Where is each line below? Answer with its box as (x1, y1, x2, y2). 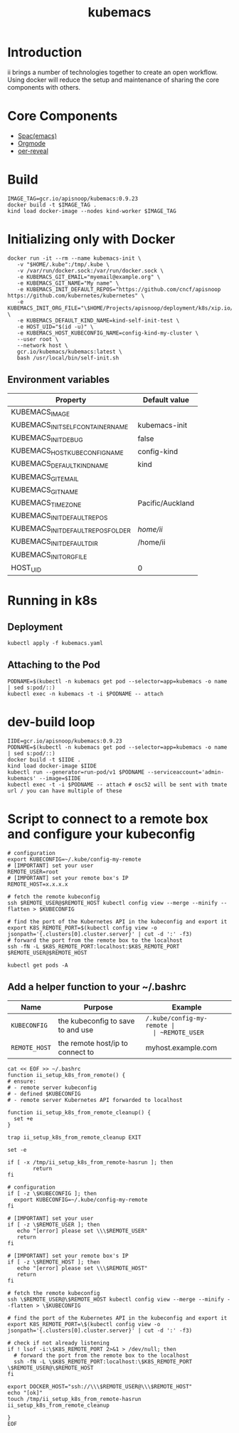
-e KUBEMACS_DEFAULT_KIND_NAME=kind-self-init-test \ (16, 317, 180, 324)
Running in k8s (7, 592, 97, 609)
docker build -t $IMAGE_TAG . (7, 201, 97, 209)
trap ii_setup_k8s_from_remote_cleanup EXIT (7, 1133, 142, 1141)
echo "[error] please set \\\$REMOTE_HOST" (16, 1264, 148, 1271)
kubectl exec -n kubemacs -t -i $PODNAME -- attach (7, 690, 164, 698)
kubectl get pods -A (7, 962, 69, 969)
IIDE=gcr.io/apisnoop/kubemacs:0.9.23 (7, 738, 122, 745)
